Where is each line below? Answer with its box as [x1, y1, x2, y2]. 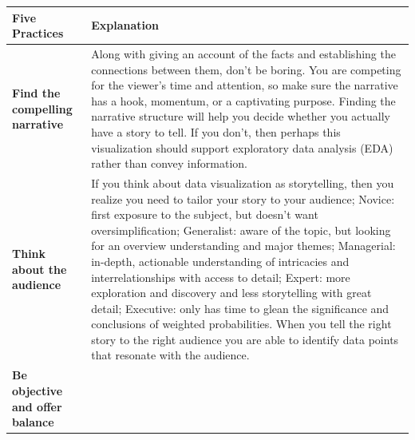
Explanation [91, 17, 160, 34]
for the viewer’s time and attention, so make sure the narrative [91, 77, 398, 93]
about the [12, 260, 67, 277]
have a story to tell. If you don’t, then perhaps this [91, 123, 341, 140]
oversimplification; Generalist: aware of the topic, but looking [91, 221, 391, 238]
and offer [12, 398, 62, 414]
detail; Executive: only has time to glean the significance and [91, 299, 389, 316]
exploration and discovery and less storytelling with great [91, 284, 372, 301]
